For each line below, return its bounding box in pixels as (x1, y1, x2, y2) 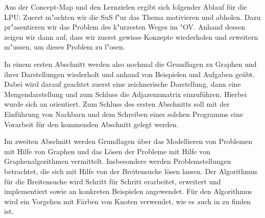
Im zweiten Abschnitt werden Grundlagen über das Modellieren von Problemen (4, 136, 252, 147)
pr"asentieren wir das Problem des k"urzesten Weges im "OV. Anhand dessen (4, 21, 245, 32)
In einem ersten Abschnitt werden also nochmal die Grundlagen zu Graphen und (4, 58, 257, 69)
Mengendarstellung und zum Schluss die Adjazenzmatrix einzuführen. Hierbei (4, 88, 247, 99)
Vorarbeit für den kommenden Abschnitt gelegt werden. (4, 118, 179, 129)
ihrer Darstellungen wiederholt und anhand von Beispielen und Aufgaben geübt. (4, 68, 255, 79)
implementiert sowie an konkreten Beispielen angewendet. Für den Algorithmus (4, 186, 252, 197)
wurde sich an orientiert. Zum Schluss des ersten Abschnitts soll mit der (4, 99, 230, 109)
